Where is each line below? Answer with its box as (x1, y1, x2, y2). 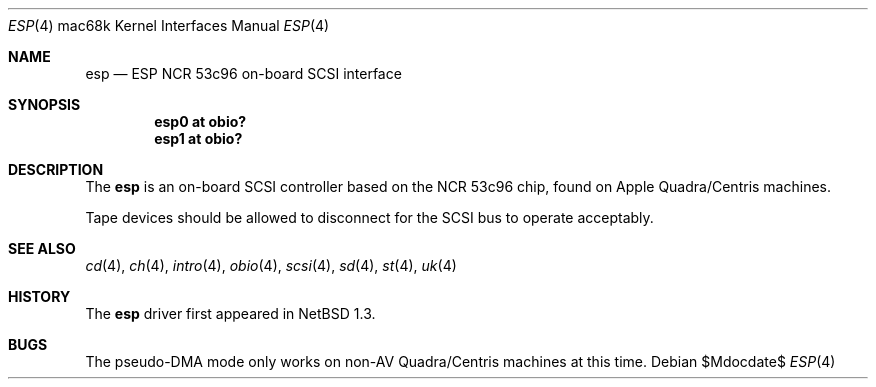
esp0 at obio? (154, 113, 247, 130)
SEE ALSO (8, 240, 76, 257)
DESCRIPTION (8, 161, 104, 178)
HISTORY (8, 288, 71, 305)
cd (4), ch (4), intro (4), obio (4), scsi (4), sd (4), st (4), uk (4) (85, 257, 457, 274)
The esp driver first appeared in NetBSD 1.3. (85, 305, 376, 322)
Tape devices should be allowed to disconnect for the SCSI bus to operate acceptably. (85, 209, 654, 226)
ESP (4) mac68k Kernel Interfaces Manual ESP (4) (8, 17, 330, 34)
